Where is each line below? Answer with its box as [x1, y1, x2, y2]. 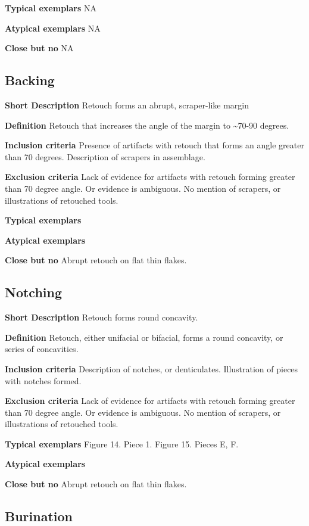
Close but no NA [5, 42, 74, 54]
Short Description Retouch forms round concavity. [5, 311, 198, 323]
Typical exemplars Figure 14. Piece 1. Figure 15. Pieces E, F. [5, 437, 239, 450]
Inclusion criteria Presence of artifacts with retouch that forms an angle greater [5, 139, 304, 151]
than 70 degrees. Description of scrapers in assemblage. [5, 150, 205, 163]
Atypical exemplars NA [5, 21, 101, 34]
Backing [5, 71, 55, 89]
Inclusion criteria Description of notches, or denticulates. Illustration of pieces [5, 362, 298, 375]
